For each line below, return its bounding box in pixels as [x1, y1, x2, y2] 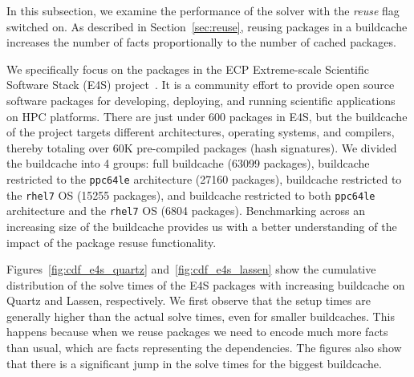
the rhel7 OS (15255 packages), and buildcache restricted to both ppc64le [6, 186, 375, 203]
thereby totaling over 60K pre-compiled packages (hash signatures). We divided [6, 139, 397, 156]
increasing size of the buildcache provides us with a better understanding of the [6, 217, 397, 234]
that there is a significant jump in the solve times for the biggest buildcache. [6, 355, 382, 371]
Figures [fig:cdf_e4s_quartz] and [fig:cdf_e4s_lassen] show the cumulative [6, 261, 376, 278]
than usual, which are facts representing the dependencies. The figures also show [6, 339, 402, 356]
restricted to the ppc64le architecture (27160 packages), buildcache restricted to [6, 170, 402, 187]
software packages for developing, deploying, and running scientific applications [6, 91, 396, 108]
